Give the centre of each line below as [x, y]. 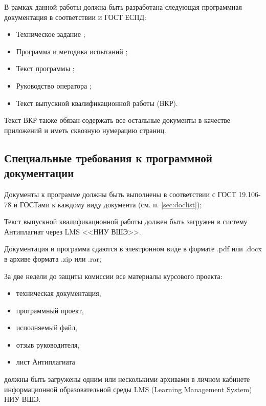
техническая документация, [59, 293]
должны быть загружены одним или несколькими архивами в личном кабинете [127, 379]
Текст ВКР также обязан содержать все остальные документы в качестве [117, 120]
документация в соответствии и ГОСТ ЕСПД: [75, 17]
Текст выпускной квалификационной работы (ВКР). [97, 103]
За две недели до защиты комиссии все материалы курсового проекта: [113, 276]
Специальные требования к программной [108, 157]
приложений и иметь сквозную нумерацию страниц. [85, 130]
